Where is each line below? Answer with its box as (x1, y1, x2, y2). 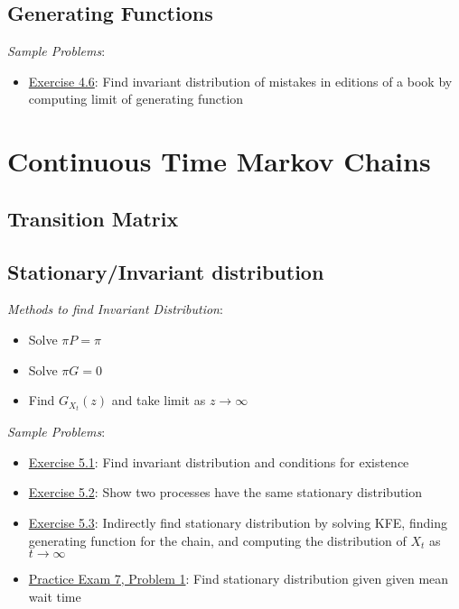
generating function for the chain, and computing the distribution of (28, 531, 407, 549)
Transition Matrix (7, 204, 179, 232)
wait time (28, 586, 81, 605)
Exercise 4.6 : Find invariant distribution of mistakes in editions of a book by (28, 71, 453, 90)
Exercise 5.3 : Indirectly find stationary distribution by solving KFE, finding (28, 513, 447, 531)
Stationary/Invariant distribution (7, 257, 324, 285)
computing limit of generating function (28, 89, 244, 108)
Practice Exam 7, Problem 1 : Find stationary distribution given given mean (28, 569, 449, 588)
